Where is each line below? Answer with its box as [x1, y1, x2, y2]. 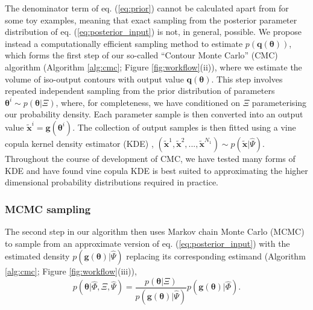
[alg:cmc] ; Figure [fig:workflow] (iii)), [5, 265, 137, 277]
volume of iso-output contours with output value [5, 72, 184, 85]
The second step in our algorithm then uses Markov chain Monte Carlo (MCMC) [5, 225, 305, 237]
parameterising [251, 96, 307, 108]
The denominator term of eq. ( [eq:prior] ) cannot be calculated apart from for [5, 2, 289, 14]
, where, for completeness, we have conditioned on [55, 96, 240, 108]
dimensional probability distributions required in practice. [5, 176, 219, 188]
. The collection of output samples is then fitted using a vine [72, 120, 296, 133]
